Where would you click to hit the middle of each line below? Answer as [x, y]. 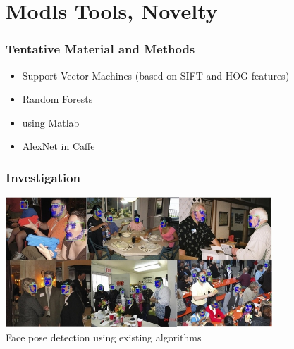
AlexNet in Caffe [59, 146]
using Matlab [51, 122]
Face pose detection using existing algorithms [104, 337]
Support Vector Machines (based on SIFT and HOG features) [156, 75]
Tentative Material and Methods [100, 49]
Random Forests [57, 99]
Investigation [43, 177]
